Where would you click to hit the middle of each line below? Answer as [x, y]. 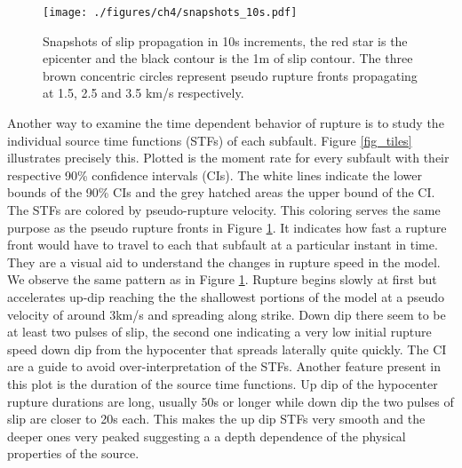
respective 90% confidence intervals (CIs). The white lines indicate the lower [215, 175]
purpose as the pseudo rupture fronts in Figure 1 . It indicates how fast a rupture [227, 227]
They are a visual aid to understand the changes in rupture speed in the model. [224, 262]
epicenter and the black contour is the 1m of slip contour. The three [228, 58]
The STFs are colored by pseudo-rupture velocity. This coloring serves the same [224, 210]
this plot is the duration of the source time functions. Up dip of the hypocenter [223, 383]
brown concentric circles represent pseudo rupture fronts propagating [230, 75]
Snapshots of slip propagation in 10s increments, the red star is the [225, 40]
